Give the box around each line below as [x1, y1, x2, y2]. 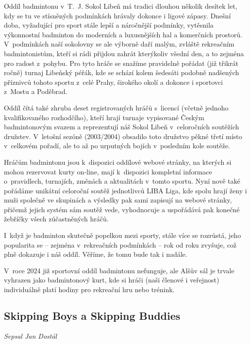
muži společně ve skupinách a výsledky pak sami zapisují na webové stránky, [4, 195, 232, 205]
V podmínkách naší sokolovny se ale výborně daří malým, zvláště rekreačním [4, 39, 234, 49]
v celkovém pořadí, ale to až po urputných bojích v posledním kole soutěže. [4, 141, 230, 151]
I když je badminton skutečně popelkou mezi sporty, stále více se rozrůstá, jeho [4, 230, 241, 240]
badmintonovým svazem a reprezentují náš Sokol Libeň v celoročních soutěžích [4, 122, 239, 132]
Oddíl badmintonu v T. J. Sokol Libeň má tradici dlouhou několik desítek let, [4, 1, 237, 11]
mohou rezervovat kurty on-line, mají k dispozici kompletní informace [4, 166, 212, 176]
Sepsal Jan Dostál [4, 330, 57, 341]
